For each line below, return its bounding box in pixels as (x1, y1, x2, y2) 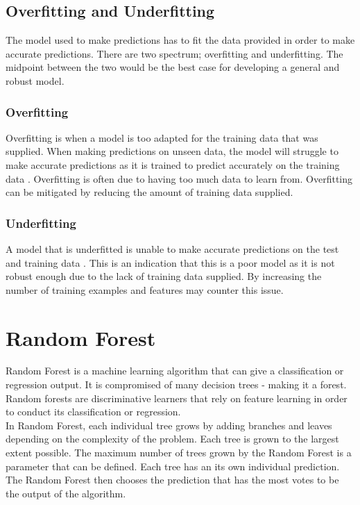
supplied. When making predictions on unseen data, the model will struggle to (6, 144, 338, 158)
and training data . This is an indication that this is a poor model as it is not (6, 255, 335, 270)
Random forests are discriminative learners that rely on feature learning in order (6, 390, 348, 405)
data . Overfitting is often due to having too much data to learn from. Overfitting (6, 171, 353, 185)
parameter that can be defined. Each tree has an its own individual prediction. (6, 458, 340, 473)
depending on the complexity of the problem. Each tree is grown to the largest (6, 431, 339, 446)
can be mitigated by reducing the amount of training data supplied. (6, 185, 293, 199)
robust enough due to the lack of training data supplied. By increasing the (6, 269, 322, 283)
